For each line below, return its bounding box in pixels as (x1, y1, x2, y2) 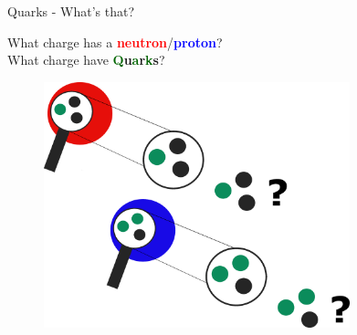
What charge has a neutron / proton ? (7, 32, 223, 51)
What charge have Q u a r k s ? (7, 50, 165, 69)
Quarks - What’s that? (7, 2, 135, 20)
